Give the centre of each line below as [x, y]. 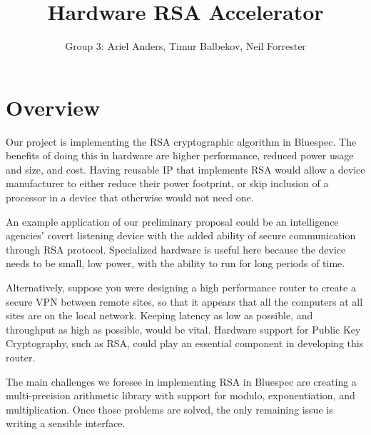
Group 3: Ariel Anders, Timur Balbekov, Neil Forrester [185, 46]
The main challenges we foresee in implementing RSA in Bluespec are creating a [181, 381]
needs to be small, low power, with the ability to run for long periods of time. [176, 263]
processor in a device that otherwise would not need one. [130, 197]
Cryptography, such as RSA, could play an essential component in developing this [185, 343]
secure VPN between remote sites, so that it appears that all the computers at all [184, 301]
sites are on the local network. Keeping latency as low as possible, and [159, 315]
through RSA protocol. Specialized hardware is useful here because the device [176, 249]
